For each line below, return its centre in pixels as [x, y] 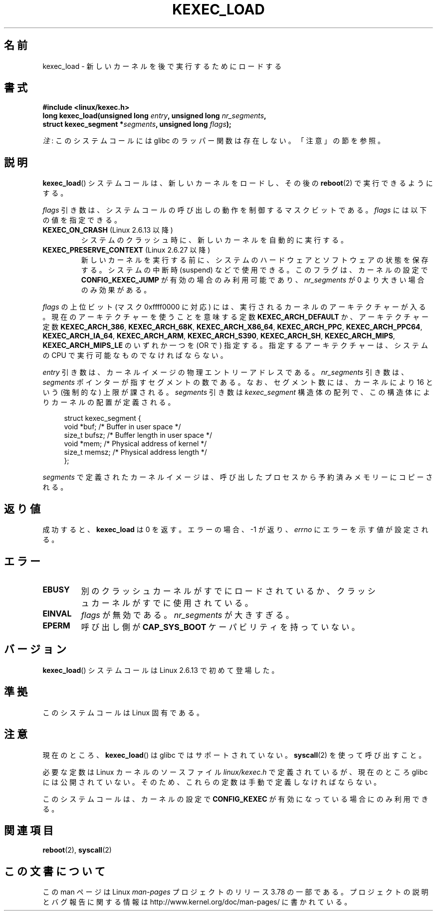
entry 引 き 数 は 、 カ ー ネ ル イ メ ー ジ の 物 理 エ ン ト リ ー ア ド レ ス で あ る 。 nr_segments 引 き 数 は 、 [225, 372]
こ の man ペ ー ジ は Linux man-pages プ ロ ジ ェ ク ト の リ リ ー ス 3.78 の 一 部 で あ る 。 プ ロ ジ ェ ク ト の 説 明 [235, 892]
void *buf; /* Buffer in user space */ [122, 427]
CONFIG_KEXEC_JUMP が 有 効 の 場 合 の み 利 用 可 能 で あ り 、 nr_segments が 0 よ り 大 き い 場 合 [253, 280]
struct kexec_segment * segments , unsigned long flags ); [137, 124]
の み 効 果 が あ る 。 [116, 290]
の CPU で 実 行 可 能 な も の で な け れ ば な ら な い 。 [135, 355]
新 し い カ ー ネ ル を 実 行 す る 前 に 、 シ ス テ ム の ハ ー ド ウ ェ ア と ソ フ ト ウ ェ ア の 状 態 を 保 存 [255, 260]
